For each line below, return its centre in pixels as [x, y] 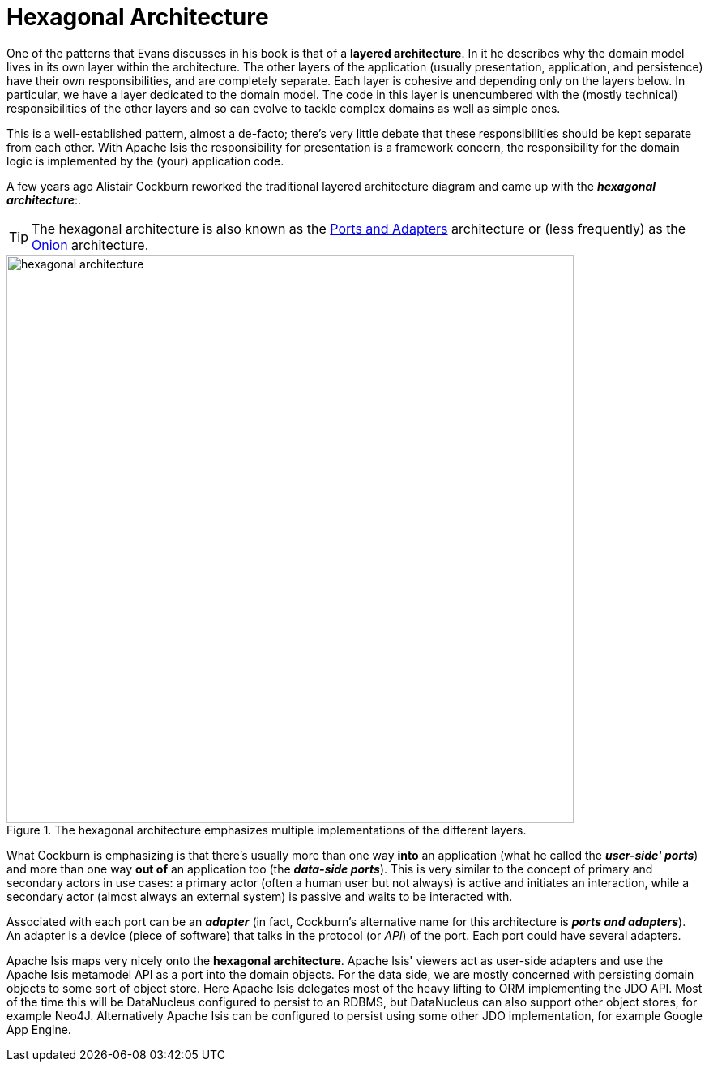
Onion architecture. [90, 244]
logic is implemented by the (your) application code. [145, 161]
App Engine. [39, 1029]
